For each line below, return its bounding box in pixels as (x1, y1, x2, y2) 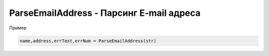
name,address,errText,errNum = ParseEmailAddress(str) (19, 38, 156, 44)
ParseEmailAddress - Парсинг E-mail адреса (9, 7, 201, 18)
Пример (9, 25, 27, 31)
